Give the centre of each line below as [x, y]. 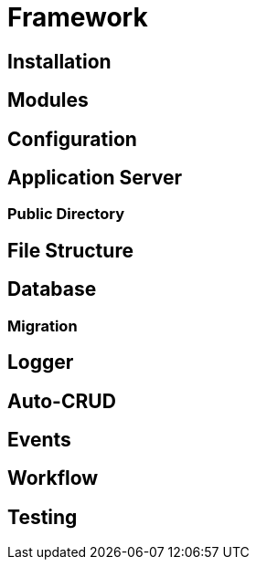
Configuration [72, 139]
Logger [41, 362]
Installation [59, 61]
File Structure [70, 250]
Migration [43, 325]
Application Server [95, 178]
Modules [48, 100]
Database [52, 289]
